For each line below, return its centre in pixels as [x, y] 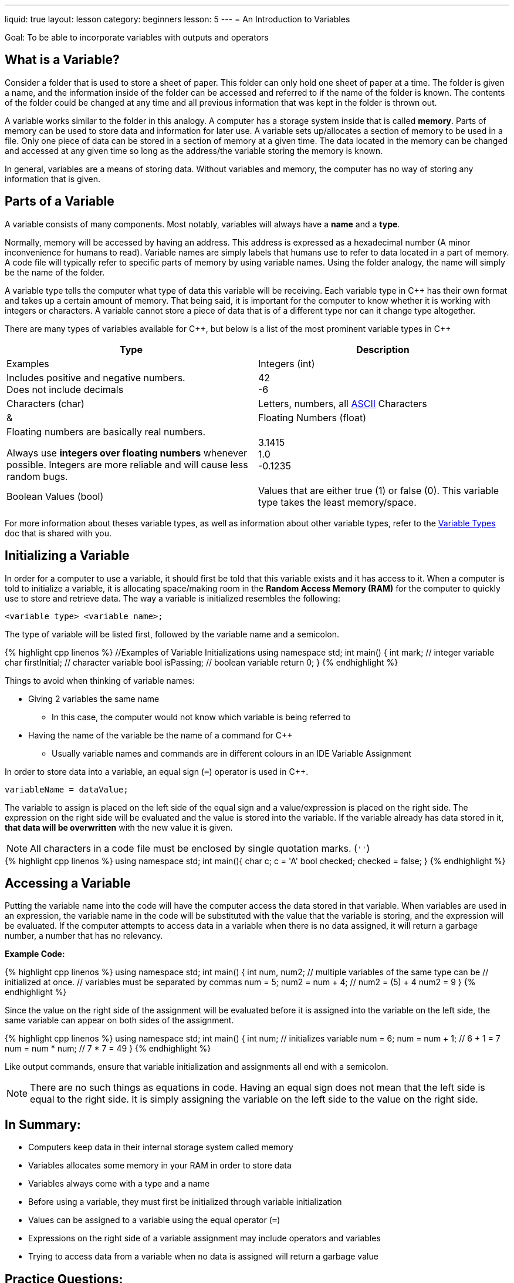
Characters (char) [45, 403]
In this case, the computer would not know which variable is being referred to [201, 717]
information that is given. [53, 179]
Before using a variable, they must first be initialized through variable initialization [185, 1202]
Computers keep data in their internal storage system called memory [161, 1147]
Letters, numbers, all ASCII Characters [343, 403]
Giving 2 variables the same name [94, 698]
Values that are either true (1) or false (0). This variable [379, 490]
